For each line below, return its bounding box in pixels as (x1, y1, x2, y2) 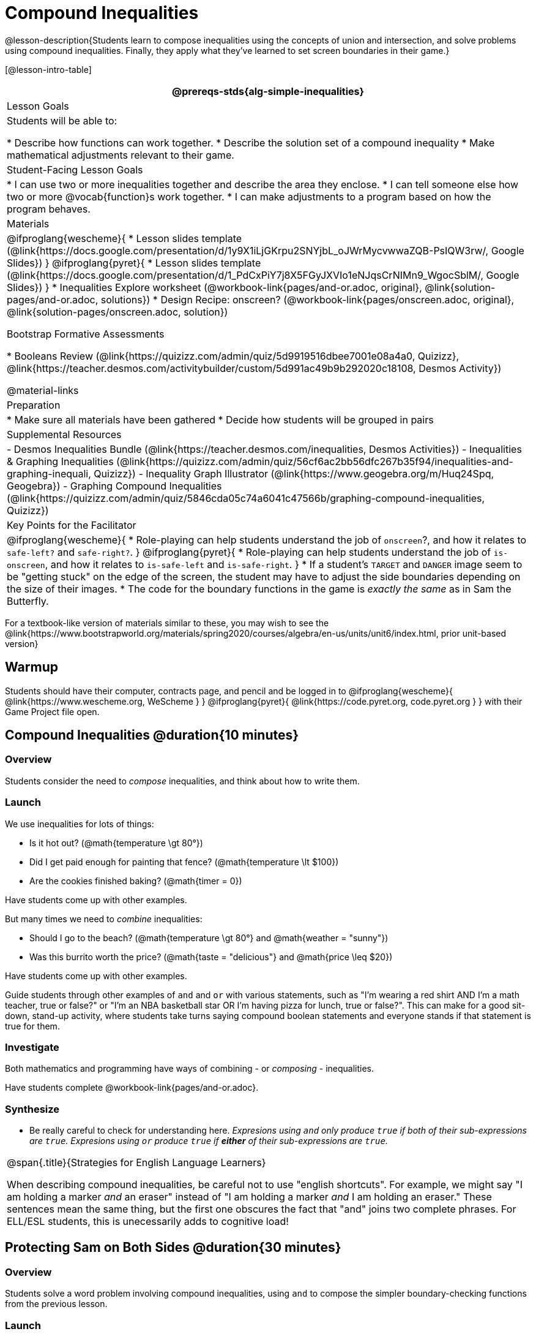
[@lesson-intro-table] (5, 64, 92, 75)
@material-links (7, 384, 79, 396)
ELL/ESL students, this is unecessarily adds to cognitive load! (7, 1215, 289, 1228)
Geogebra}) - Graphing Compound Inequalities (7, 479, 222, 492)
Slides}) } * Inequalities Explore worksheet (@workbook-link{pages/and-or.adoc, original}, (7, 281, 422, 294)
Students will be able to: (7, 114, 117, 127)
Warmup (5, 659, 58, 675)
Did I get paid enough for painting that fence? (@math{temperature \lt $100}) (29, 856, 339, 867)
